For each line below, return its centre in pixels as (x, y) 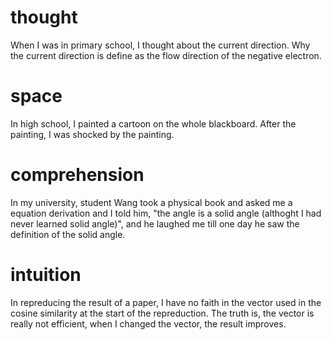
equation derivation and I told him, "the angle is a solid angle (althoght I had (166, 213)
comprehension (77, 175)
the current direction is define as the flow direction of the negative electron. (166, 55)
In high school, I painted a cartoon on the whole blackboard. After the (153, 123)
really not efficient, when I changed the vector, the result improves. (148, 323)
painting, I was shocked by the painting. (92, 134)
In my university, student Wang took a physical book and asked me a (151, 202)
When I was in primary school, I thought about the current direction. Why (160, 45)
